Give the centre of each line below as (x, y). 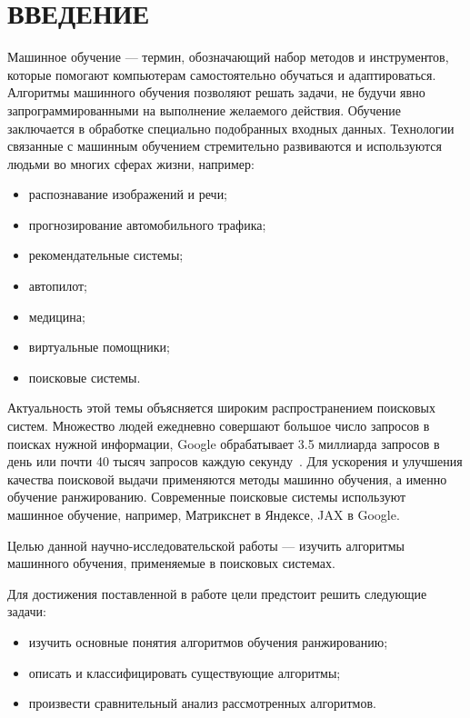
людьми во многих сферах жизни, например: (131, 163)
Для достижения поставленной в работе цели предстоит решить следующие (217, 593)
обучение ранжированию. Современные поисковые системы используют (207, 497)
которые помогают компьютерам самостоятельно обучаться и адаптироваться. (222, 74)
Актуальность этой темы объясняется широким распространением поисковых (221, 408)
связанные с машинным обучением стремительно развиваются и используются (225, 146)
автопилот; (58, 286)
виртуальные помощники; (99, 347)
